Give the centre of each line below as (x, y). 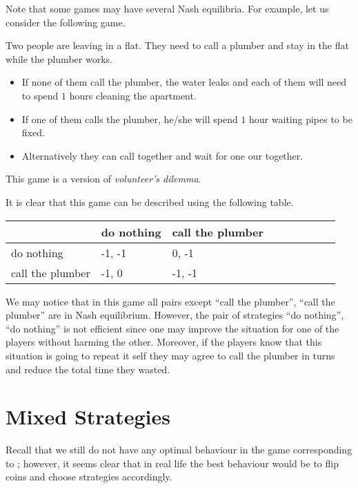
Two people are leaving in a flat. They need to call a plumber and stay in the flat (177, 45)
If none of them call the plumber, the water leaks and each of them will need (184, 82)
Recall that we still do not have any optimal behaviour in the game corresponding (179, 450)
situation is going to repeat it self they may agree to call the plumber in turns (170, 355)
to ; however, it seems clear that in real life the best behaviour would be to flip (172, 463)
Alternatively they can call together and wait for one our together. (162, 155)
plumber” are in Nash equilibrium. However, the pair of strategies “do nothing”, (175, 315)
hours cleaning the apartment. (133, 95)
